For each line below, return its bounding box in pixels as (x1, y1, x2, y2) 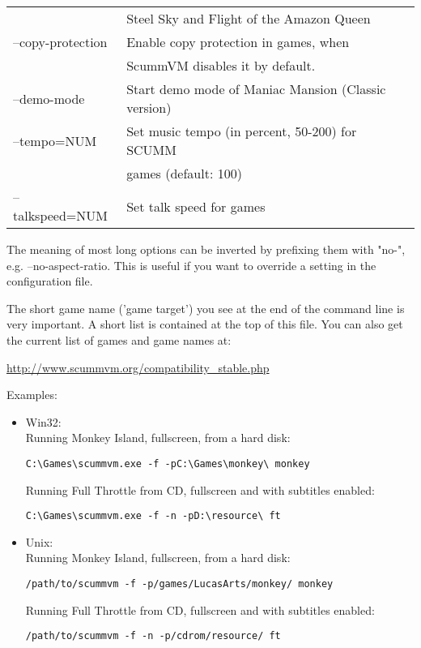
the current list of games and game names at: (6, 331, 232, 348)
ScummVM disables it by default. (126, 56, 316, 75)
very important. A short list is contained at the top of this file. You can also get (6, 315, 403, 333)
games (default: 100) (126, 164, 242, 182)
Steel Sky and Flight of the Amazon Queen (126, 9, 371, 28)
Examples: (6, 386, 57, 403)
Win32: (25, 413, 62, 430)
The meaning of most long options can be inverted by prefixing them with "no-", (6, 241, 406, 257)
